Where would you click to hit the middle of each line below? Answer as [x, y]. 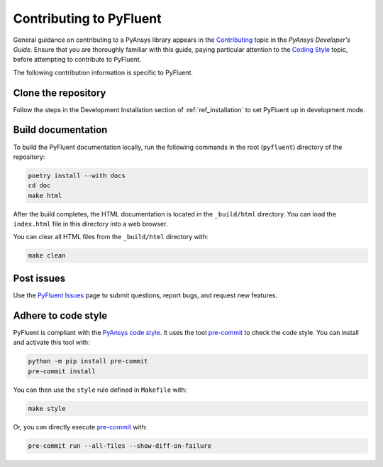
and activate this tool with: [51, 342]
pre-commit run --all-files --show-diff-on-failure [120, 446]
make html [45, 196]
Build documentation [60, 130]
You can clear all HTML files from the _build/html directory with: [111, 237]
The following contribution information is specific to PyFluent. [103, 72]
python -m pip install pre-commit [88, 361]
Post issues [39, 278]
